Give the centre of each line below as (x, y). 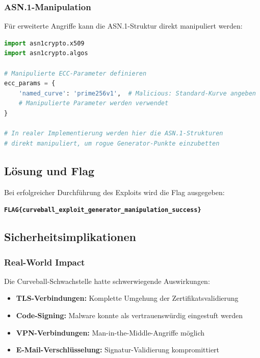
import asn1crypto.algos (46, 53)
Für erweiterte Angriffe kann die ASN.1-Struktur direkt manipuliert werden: (123, 26)
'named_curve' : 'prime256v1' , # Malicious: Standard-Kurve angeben (137, 93)
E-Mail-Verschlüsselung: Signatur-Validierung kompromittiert (118, 350)
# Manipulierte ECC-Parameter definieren (75, 73)
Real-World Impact (45, 262)
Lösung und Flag (49, 170)
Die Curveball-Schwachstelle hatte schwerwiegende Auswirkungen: (107, 281)
